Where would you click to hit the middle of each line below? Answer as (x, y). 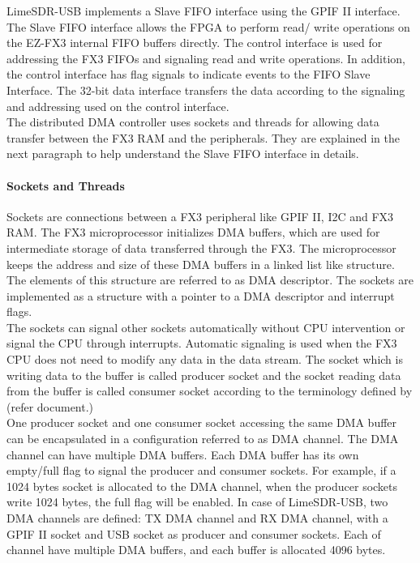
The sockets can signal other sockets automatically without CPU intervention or (206, 327)
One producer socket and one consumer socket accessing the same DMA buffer (202, 422)
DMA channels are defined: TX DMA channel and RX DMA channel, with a (197, 518)
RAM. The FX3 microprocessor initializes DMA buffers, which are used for (193, 232)
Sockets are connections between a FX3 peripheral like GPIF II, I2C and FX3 (200, 216)
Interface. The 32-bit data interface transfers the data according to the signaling (206, 90)
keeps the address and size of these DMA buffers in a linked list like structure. (201, 264)
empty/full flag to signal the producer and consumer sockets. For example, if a (201, 470)
